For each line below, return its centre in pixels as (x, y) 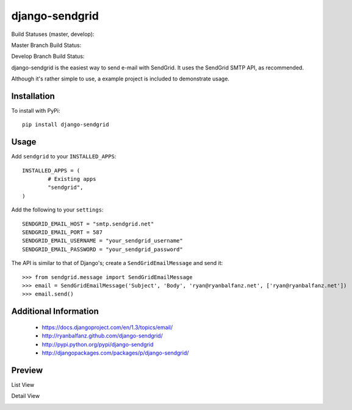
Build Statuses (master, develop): (53, 34)
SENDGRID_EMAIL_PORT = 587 (63, 232)
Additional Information (55, 312)
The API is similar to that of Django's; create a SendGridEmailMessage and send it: (117, 263)
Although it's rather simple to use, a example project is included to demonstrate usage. (120, 79)
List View (23, 384)
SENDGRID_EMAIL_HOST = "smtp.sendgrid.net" (88, 224)
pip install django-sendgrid (66, 125)
